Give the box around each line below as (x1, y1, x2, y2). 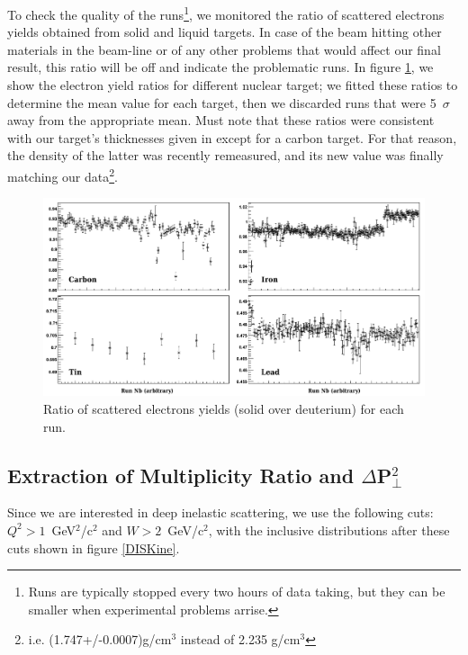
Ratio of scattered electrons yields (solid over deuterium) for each (43, 399, 404, 417)
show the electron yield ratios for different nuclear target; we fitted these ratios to (7, 76, 458, 94)
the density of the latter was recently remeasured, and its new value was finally (7, 146, 444, 165)
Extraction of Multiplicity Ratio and (7, 461, 355, 489)
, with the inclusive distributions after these (208, 520, 450, 539)
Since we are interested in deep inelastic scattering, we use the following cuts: (7, 503, 434, 522)
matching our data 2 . (7, 165, 118, 185)
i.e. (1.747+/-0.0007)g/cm (28, 630, 172, 649)
